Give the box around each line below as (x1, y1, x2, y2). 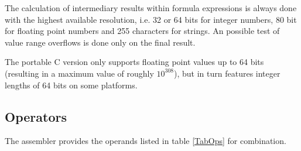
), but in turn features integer (174, 67, 281, 79)
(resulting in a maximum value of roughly (5, 67, 154, 79)
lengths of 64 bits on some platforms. (5, 78, 138, 91)
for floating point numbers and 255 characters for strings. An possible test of (5, 25, 280, 37)
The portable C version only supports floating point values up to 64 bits (5, 56, 264, 68)
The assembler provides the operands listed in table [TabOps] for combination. (5, 135, 286, 147)
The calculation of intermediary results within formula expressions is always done (5, 2, 297, 13)
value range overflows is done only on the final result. (5, 36, 196, 48)
